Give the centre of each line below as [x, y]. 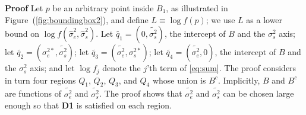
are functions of [33, 93]
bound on [22, 33]
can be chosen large [258, 93]
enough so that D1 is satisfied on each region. [88, 105]
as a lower [264, 19]
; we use [220, 19]
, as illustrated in [197, 8]
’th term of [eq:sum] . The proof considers [222, 68]
